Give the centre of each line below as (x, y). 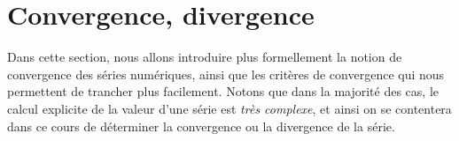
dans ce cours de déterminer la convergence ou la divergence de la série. (201, 126)
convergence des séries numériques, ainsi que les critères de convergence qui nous (226, 74)
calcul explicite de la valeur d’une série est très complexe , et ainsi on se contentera (229, 108)
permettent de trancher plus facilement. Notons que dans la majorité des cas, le (223, 91)
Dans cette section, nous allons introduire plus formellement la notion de (205, 57)
